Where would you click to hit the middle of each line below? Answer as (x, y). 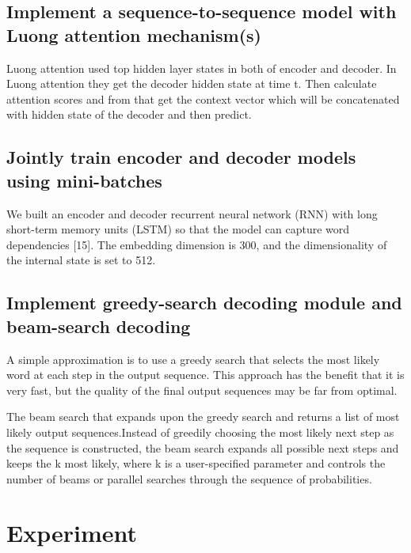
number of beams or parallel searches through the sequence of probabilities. (189, 478)
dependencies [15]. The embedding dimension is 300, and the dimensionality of (197, 244)
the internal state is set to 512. (81, 260)
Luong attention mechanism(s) (134, 34)
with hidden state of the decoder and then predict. (129, 114)
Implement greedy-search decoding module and (204, 303)
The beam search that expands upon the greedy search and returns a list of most (203, 417)
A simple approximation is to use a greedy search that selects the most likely (193, 359)
